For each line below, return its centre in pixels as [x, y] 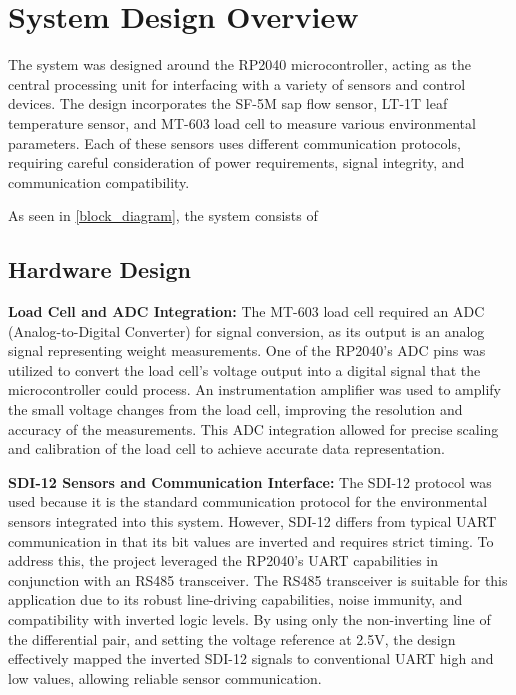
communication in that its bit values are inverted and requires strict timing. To [251, 540]
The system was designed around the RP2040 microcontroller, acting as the [239, 64]
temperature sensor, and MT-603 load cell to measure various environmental [242, 122]
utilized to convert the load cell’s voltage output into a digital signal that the [244, 369]
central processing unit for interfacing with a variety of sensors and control [237, 83]
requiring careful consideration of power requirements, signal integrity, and [236, 162]
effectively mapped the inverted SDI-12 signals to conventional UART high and [251, 658]
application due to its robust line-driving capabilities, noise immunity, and [235, 599]
